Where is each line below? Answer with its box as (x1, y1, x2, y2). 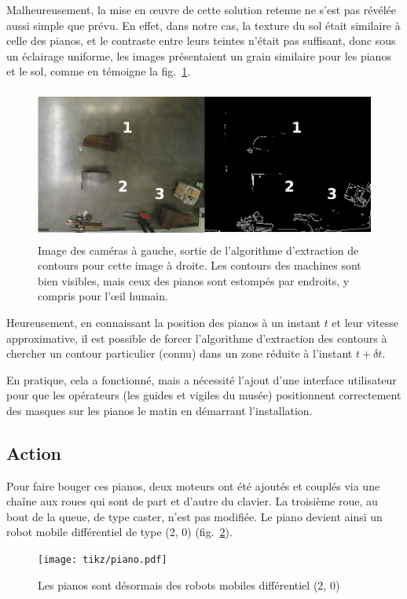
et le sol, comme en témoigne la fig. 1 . (6, 63, 191, 79)
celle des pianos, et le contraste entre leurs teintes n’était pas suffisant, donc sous (6, 32, 396, 49)
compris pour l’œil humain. (38, 288, 168, 304)
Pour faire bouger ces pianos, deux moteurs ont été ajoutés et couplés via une (6, 477, 380, 494)
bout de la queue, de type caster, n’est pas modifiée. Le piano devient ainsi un (6, 508, 383, 524)
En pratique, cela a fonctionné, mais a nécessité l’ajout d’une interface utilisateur (6, 371, 397, 388)
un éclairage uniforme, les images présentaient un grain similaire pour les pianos (6, 47, 391, 64)
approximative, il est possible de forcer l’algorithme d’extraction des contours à (6, 329, 387, 346)
